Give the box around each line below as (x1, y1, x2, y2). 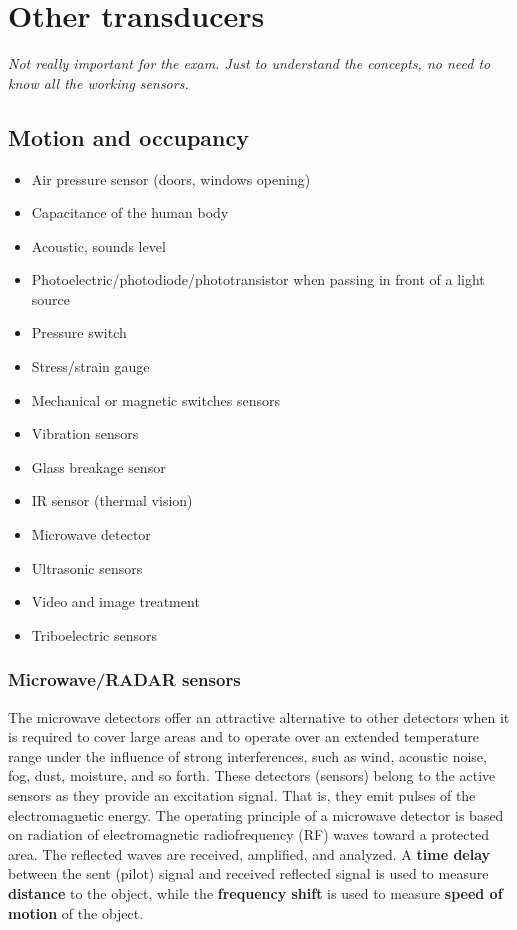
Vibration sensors (31, 423, 139, 444)
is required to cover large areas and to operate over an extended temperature (8, 726, 480, 747)
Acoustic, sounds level (31, 235, 166, 256)
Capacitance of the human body (31, 202, 229, 223)
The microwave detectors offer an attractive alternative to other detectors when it (8, 706, 510, 727)
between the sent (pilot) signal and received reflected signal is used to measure (8, 863, 489, 884)
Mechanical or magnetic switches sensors (31, 389, 280, 410)
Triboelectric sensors (31, 624, 157, 645)
